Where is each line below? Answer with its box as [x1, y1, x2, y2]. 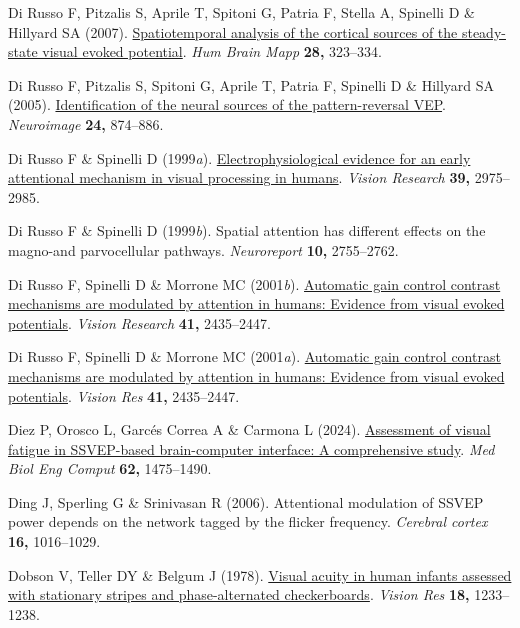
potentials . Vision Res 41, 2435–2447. [8, 385, 240, 406]
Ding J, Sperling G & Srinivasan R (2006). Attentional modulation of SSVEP [8, 491, 484, 512]
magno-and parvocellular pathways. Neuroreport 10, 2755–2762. [8, 239, 399, 260]
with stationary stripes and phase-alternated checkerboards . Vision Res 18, [8, 584, 470, 605]
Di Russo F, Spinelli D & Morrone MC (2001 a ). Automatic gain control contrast [8, 346, 501, 367]
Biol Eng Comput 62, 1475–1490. [8, 458, 212, 479]
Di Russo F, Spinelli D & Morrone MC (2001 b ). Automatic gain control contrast [8, 273, 501, 294]
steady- [461, 21, 506, 42]
